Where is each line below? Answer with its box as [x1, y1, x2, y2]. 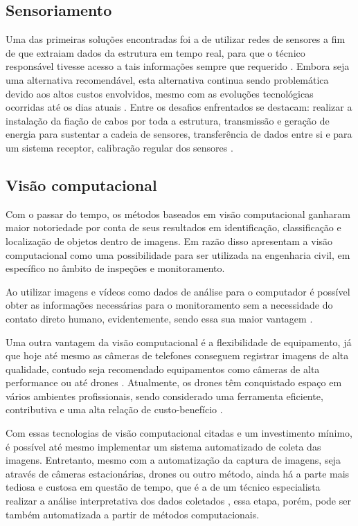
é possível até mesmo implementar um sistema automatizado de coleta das [6, 439, 321, 453]
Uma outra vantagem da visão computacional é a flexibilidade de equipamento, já [6, 334, 352, 349]
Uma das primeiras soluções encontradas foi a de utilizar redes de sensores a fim [6, 32, 346, 46]
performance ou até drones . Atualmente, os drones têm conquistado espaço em [6, 375, 342, 390]
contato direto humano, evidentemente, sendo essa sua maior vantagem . [6, 311, 313, 325]
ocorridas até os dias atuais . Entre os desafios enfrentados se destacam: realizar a [6, 100, 352, 114]
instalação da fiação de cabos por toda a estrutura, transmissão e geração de [6, 113, 330, 127]
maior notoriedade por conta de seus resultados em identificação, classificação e [6, 220, 341, 235]
